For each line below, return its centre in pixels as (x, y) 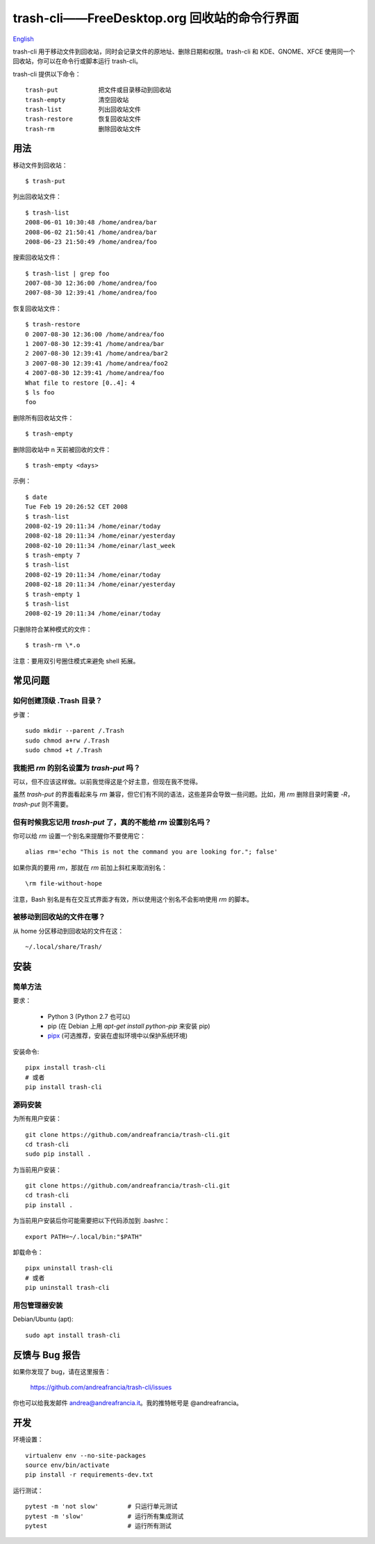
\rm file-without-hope (64, 883)
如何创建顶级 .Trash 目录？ (58, 701)
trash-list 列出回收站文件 (83, 109)
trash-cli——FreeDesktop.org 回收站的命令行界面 (156, 18)
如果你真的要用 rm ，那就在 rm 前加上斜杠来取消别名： (90, 868)
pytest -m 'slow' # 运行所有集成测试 (105, 1516)
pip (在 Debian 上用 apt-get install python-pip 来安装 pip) (129, 1026)
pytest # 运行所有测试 (98, 1526)
